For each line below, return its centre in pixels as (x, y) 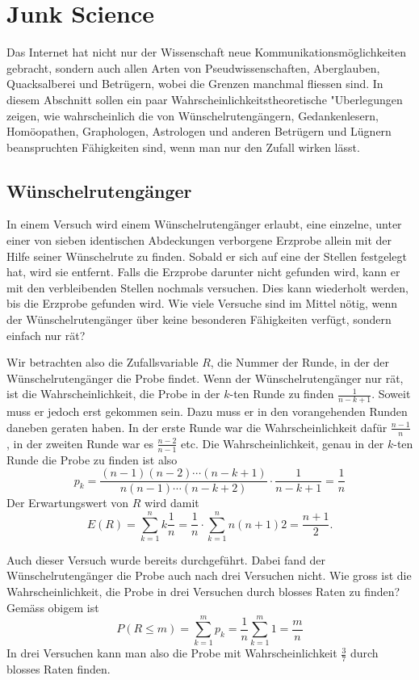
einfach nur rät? (46, 335)
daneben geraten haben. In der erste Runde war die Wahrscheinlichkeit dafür (197, 427)
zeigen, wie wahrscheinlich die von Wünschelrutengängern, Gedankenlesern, (193, 115)
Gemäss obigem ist (53, 607)
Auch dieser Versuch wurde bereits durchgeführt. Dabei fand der (166, 559)
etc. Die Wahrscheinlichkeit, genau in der (283, 443)
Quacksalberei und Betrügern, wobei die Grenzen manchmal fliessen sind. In (195, 84)
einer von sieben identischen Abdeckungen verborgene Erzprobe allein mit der (199, 240)
